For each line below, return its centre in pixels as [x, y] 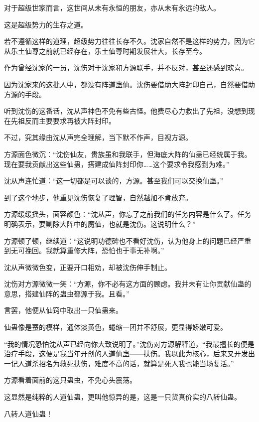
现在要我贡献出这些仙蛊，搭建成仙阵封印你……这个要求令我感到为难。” [117, 164]
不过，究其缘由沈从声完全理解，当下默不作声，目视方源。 [98, 137]
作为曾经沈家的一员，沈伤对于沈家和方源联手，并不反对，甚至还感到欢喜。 [126, 68]
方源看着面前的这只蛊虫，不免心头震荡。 [70, 380]
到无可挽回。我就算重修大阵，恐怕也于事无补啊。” [84, 250]
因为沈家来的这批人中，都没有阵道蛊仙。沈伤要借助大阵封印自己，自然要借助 [129, 84]
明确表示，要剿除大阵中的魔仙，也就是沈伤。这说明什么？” [100, 223]
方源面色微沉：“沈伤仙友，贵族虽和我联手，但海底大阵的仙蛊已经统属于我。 [128, 154]
